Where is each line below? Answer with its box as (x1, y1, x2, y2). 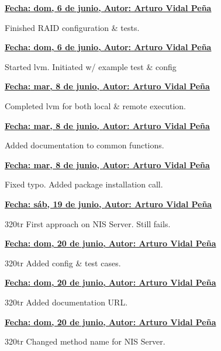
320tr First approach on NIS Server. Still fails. (5, 217, 171, 230)
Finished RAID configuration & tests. (5, 21, 140, 33)
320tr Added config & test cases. (5, 256, 121, 269)
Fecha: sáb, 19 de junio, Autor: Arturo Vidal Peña (5, 197, 212, 210)
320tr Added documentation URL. (5, 296, 128, 308)
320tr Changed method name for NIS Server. (5, 335, 165, 347)
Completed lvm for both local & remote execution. (5, 99, 187, 112)
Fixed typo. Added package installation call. (5, 178, 163, 190)
